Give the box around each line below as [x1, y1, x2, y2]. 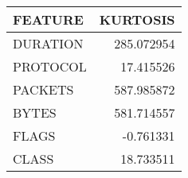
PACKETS [13, 80, 74, 99]
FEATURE [13, 10, 84, 29]
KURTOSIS [99, 10, 175, 29]
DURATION [13, 34, 84, 52]
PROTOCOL [13, 57, 87, 75]
